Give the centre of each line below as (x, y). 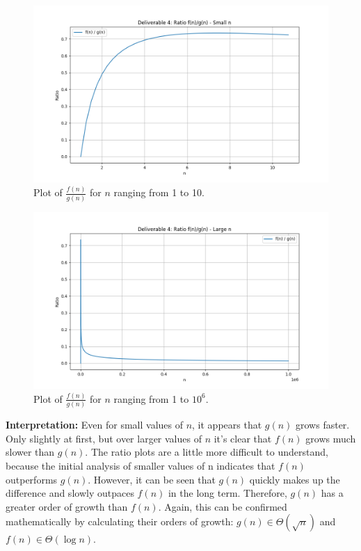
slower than (30, 452)
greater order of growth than (67, 506)
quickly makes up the (295, 479)
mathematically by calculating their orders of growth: (120, 521)
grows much (331, 438)
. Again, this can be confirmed (223, 506)
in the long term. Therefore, (227, 493)
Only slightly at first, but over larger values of (104, 438)
